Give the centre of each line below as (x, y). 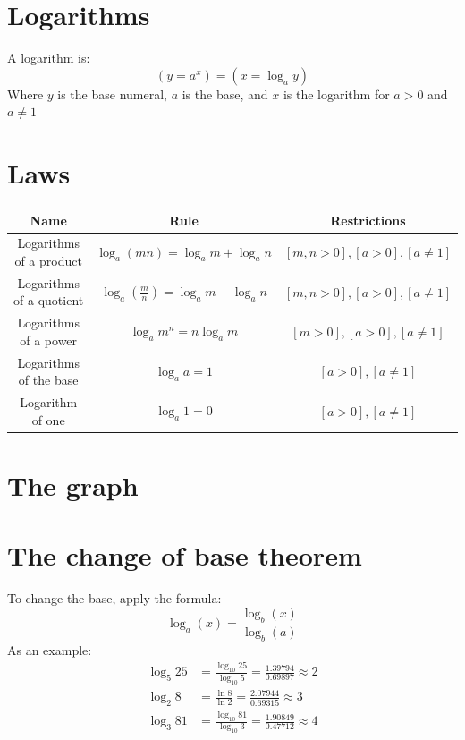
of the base (48, 380)
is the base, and (225, 94)
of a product (48, 260)
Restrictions (368, 220)
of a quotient (49, 300)
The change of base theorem (185, 555)
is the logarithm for (336, 94)
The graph (73, 485)
